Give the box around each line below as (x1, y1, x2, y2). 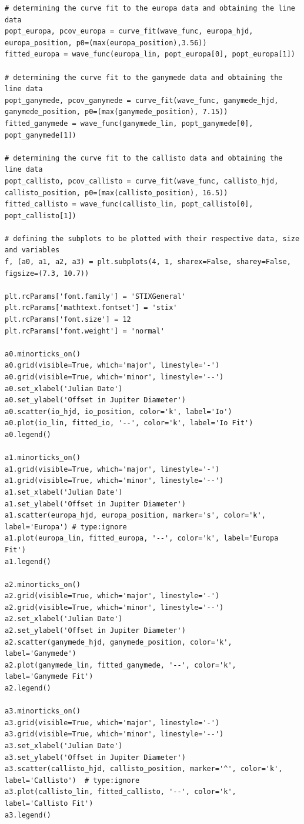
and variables (5, 246, 60, 255)
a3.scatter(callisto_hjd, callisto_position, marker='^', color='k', (5, 765, 283, 773)
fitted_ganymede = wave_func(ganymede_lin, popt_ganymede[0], (5, 119, 253, 128)
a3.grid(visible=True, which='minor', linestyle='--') (5, 730, 224, 739)
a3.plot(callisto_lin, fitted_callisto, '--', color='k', (5, 788, 236, 796)
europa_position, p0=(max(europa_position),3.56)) (5, 38, 207, 47)
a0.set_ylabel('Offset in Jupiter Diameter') (5, 396, 186, 405)
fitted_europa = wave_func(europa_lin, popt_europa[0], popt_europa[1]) (5, 50, 295, 59)
